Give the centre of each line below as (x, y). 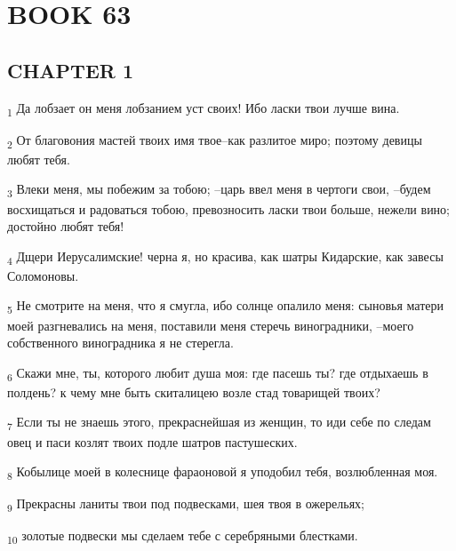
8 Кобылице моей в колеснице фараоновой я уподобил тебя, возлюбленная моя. (223, 472)
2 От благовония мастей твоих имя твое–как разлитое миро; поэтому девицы (215, 140)
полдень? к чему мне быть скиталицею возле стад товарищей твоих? (194, 391)
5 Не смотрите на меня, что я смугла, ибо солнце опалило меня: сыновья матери (225, 307)
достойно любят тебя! (66, 226)
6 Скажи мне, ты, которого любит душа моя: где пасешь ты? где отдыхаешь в (218, 373)
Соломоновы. (43, 275)
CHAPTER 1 (71, 70)
